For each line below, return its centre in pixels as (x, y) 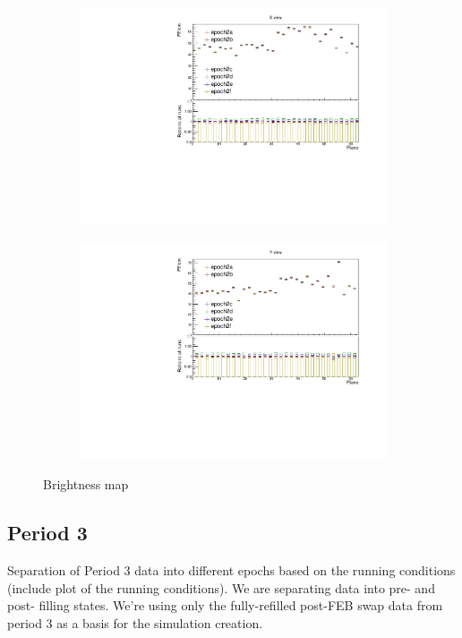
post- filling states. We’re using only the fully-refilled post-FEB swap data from (225, 605)
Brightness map (86, 484)
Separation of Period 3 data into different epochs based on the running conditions (231, 570)
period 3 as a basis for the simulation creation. (135, 622)
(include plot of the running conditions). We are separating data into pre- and (221, 587)
